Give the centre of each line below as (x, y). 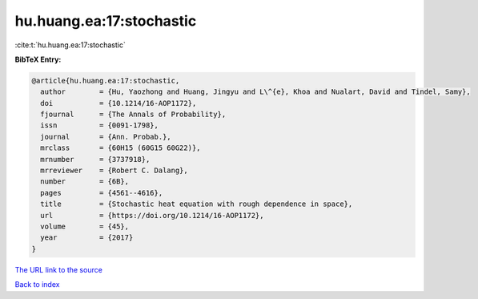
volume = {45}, (85, 226)
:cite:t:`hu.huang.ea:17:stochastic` (70, 45)
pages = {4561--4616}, (102, 193)
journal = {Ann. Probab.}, (106, 137)
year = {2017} (87, 238)
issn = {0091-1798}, (100, 125)
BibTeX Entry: (38, 59)
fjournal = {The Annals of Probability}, (133, 115)
